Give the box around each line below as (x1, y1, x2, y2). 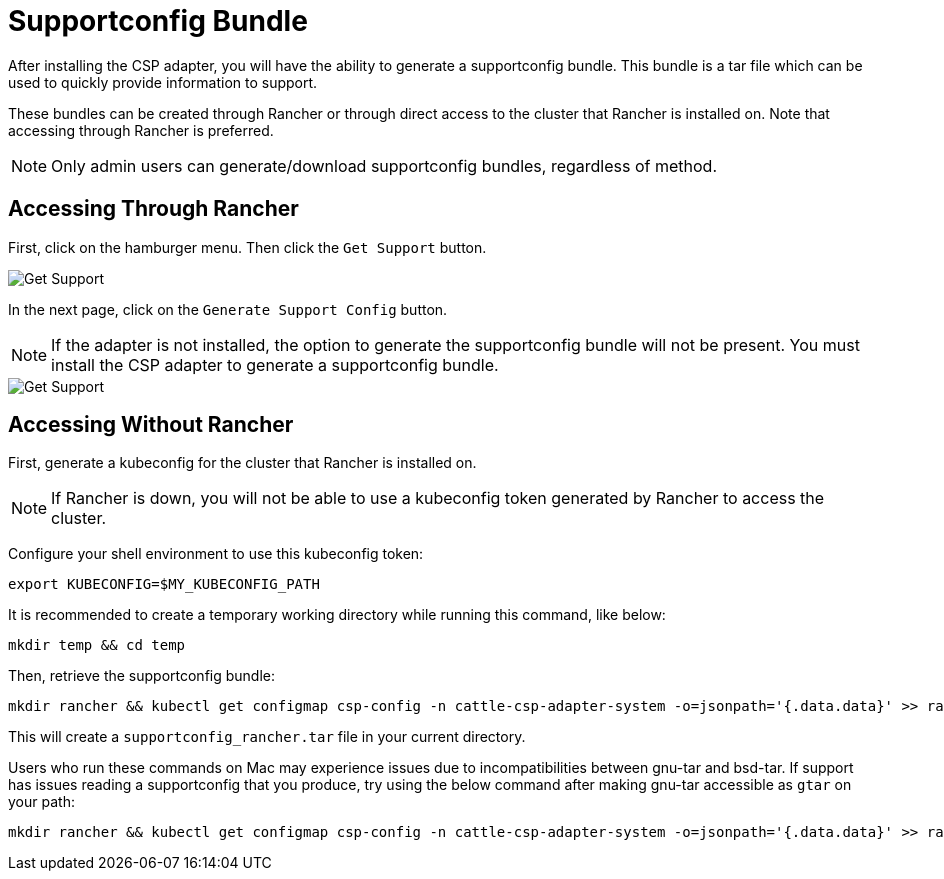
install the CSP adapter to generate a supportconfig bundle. (51, 354, 499, 375)
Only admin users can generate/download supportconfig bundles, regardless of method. (51, 155, 718, 176)
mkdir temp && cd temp (8, 637, 186, 654)
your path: (8, 793, 75, 811)
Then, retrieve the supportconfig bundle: (8, 667, 276, 685)
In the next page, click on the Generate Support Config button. (8, 300, 448, 318)
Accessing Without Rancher (8, 412, 294, 438)
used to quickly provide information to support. (8, 73, 318, 91)
